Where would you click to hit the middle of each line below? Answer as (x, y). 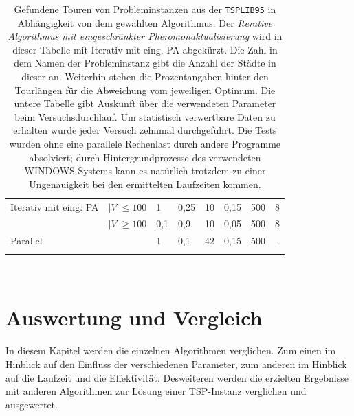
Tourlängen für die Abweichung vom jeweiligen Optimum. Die (145, 90)
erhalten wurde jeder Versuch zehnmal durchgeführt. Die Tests (145, 130)
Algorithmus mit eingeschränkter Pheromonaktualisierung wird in (145, 36)
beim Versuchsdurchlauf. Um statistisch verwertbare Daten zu (145, 116)
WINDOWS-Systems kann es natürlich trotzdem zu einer (145, 171)
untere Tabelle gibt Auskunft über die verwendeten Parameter (145, 103)
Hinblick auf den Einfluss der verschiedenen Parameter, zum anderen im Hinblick (176, 363)
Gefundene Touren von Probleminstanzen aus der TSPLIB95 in (145, 9)
